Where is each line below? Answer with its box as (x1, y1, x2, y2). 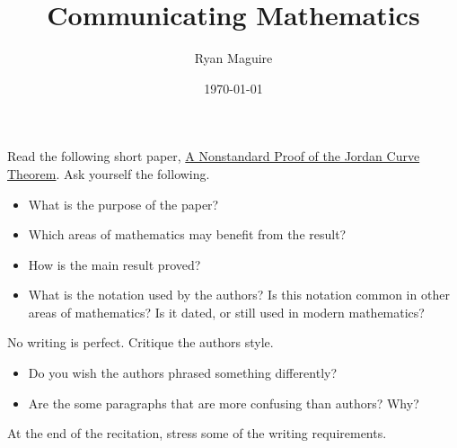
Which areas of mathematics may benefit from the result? (28, 225, 347, 244)
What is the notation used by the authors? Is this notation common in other (28, 285, 450, 304)
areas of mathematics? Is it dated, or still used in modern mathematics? (28, 302, 425, 321)
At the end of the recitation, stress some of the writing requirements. (7, 424, 387, 443)
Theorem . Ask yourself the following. (7, 164, 210, 183)
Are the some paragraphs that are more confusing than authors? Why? (28, 393, 419, 412)
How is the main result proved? (28, 255, 201, 273)
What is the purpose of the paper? (28, 194, 219, 213)
